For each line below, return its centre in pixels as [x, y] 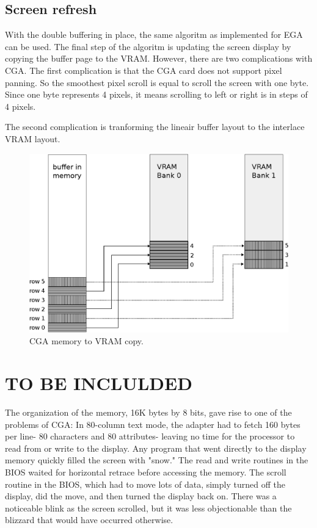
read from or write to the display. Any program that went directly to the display [156, 448]
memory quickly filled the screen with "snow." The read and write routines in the [157, 460]
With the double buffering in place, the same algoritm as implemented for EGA [154, 34]
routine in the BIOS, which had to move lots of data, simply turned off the [145, 484]
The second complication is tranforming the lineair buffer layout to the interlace [155, 127]
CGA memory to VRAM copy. [86, 341]
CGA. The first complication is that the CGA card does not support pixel [144, 70]
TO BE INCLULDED [99, 383]
